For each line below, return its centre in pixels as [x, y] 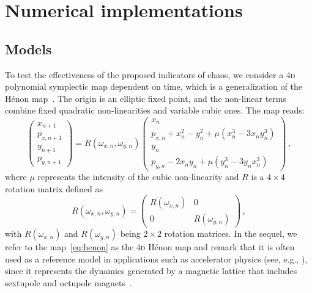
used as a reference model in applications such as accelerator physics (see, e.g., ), [156, 259]
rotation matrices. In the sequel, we [231, 233]
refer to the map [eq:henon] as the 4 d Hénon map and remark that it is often [150, 247]
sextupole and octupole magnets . [69, 283]
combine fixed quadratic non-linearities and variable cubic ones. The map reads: [155, 110]
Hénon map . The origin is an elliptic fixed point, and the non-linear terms [146, 98]
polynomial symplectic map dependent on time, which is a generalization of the [154, 86]
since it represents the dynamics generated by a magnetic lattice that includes [151, 271]
